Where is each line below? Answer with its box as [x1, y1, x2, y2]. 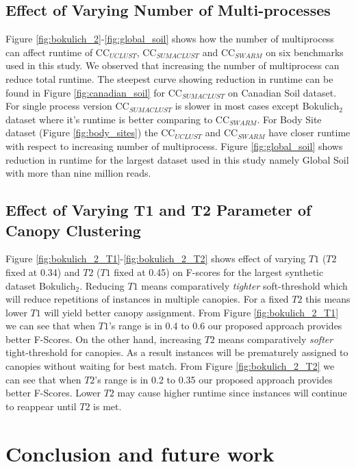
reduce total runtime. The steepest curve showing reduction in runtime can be [5, 71, 333, 86]
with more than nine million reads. [5, 166, 151, 180]
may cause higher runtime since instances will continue [117, 386, 347, 400]
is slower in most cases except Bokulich [175, 99, 340, 113]
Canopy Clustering [5, 219, 141, 240]
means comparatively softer [218, 331, 333, 346]
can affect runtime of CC [5, 45, 110, 59]
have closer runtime [268, 125, 351, 140]
